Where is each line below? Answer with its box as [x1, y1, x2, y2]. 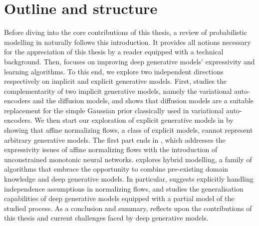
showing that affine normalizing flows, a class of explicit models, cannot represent [4, 125, 253, 135]
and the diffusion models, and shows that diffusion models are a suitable [32, 95, 254, 106]
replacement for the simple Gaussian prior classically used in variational [4, 105, 224, 115]
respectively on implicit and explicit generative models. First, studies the [4, 76, 227, 86]
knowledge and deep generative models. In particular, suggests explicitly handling [4, 174, 254, 184]
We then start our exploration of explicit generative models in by [34, 115, 234, 125]
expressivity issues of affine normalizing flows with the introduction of [4, 144, 218, 155]
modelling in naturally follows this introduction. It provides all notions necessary [4, 36, 251, 47]
